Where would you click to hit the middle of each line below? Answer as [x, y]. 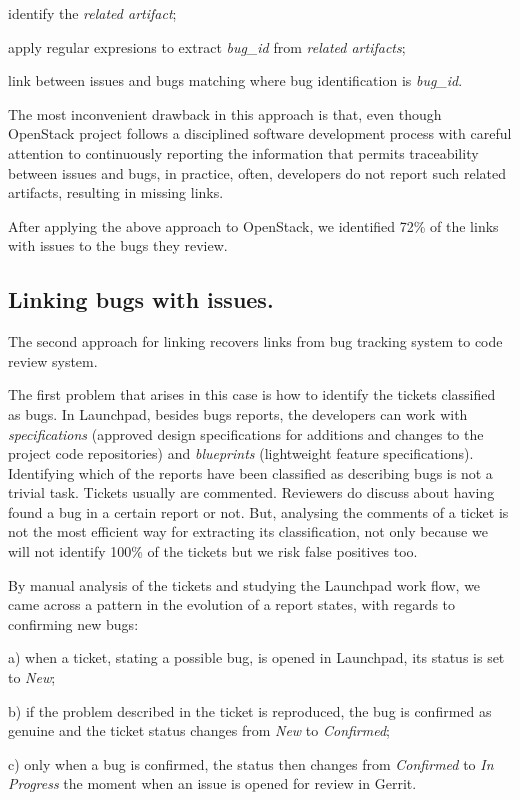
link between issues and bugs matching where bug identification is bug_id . [235, 80]
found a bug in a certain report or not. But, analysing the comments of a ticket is [258, 511]
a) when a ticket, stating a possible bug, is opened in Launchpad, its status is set [256, 657]
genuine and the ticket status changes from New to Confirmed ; [199, 730]
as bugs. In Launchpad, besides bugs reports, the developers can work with [238, 413]
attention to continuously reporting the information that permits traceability [243, 152]
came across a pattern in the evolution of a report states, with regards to [232, 604]
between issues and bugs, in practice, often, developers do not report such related [257, 172]
